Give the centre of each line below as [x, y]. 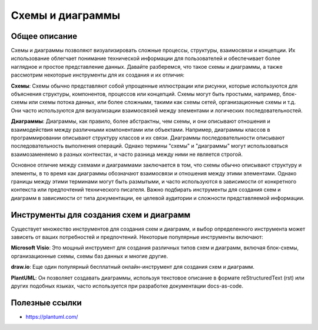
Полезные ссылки [46, 303]
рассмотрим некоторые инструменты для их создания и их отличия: [98, 75]
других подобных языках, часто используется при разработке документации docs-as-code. [127, 286]
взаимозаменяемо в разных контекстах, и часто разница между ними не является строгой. [127, 154]
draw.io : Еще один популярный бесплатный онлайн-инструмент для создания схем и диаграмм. [133, 267]
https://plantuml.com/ [52, 316]
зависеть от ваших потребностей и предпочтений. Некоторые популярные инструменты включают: [137, 237]
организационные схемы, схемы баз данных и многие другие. [90, 256]
